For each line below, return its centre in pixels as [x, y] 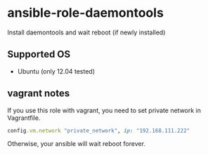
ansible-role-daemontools [85, 13]
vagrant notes [39, 94]
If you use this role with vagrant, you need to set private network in [104, 110]
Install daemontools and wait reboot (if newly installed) [86, 32]
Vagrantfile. [24, 118]
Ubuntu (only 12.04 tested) [56, 71]
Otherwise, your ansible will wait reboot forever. [77, 144]
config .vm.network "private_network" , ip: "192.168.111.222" [99, 130]
